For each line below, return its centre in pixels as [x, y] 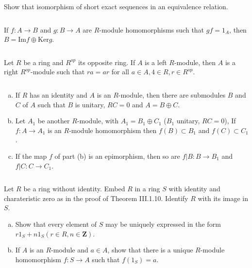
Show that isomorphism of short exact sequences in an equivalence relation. [116, 6]
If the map [31, 156]
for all [120, 72]
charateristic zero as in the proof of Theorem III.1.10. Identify [96, 198]
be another [54, 121]
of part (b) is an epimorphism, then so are [117, 156]
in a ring [147, 189]
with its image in [223, 198]
